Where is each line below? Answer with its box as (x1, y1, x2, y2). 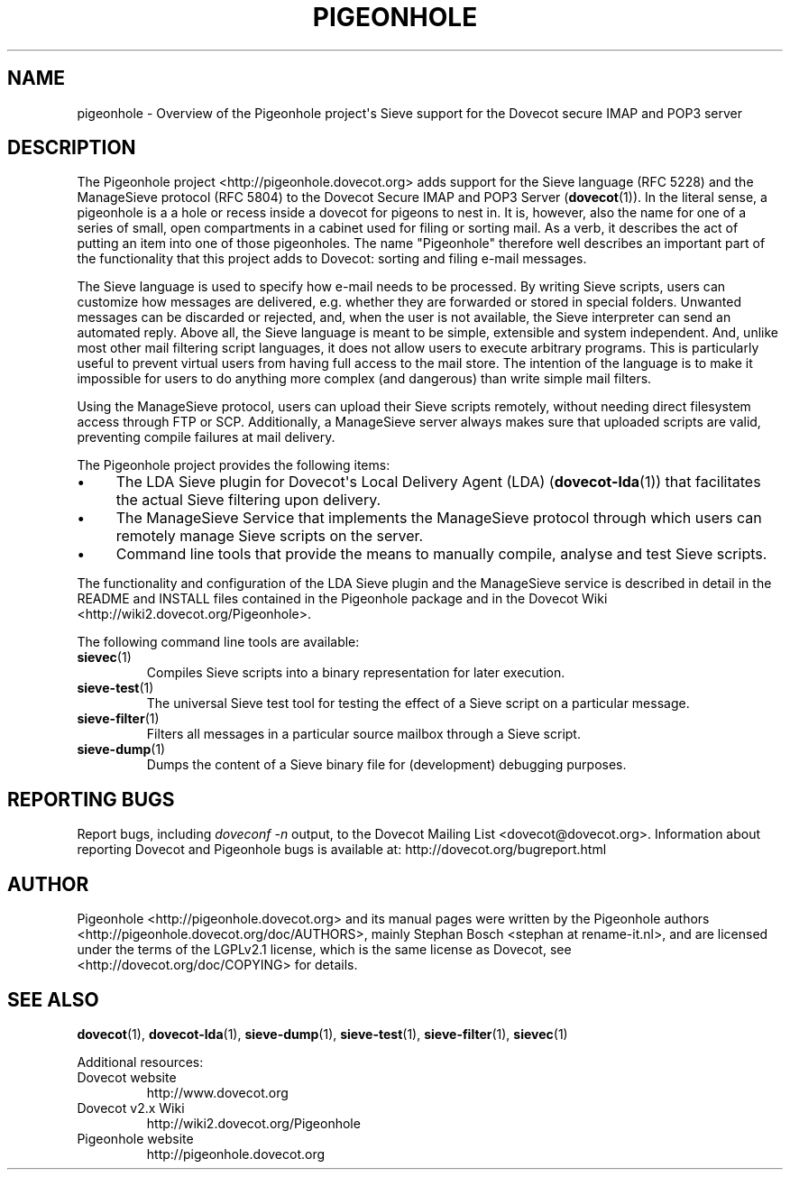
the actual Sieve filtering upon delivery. (115, 491, 381, 510)
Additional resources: (77, 1053, 204, 1070)
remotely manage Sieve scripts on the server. (115, 527, 424, 546)
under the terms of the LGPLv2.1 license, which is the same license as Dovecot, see (77, 942, 572, 958)
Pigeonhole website (77, 1130, 194, 1146)
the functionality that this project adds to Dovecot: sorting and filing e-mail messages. (77, 251, 587, 267)
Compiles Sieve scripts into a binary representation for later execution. (146, 665, 565, 681)
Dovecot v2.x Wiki (77, 1099, 185, 1116)
